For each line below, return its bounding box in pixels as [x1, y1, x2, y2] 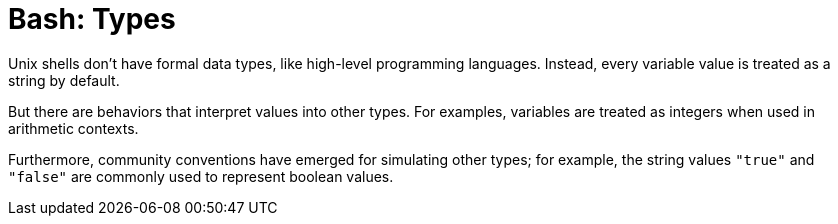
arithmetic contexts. [8, 119, 139, 137]
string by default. [8, 71, 120, 89]
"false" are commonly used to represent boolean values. [8, 167, 394, 185]
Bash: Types [8, 2, 176, 36]
